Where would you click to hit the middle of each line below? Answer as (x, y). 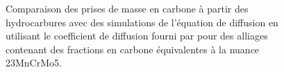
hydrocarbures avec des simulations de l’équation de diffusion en (142, 22)
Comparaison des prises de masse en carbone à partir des (127, 8)
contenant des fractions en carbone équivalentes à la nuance (133, 49)
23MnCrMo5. (34, 63)
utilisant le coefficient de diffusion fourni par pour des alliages (137, 36)
